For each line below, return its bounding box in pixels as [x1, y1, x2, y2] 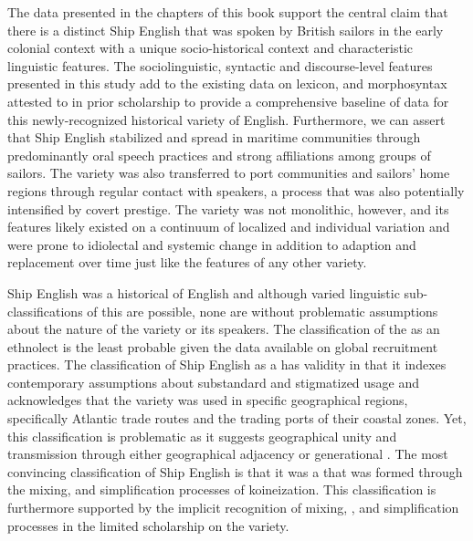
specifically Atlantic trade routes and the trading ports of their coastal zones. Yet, [7, 409, 467, 428]
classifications [7, 301, 83, 320]
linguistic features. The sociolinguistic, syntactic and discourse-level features [7, 56, 433, 75]
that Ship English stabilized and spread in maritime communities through [7, 128, 421, 147]
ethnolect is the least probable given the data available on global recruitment [7, 337, 438, 356]
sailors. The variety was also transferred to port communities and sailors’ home [7, 163, 450, 182]
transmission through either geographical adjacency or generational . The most [7, 444, 448, 463]
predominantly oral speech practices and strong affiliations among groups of [7, 145, 431, 164]
